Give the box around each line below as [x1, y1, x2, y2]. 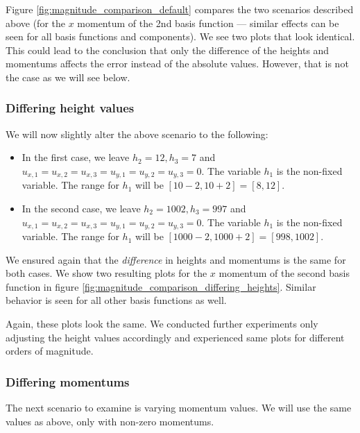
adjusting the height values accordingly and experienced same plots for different [6, 330, 345, 344]
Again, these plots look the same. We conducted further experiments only [6, 316, 318, 331]
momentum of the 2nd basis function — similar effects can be [77, 15, 339, 30]
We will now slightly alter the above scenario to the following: [6, 126, 268, 141]
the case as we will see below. [6, 69, 130, 84]
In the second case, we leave [22, 201, 141, 216]
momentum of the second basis [218, 266, 350, 280]
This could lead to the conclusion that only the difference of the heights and [6, 42, 329, 57]
